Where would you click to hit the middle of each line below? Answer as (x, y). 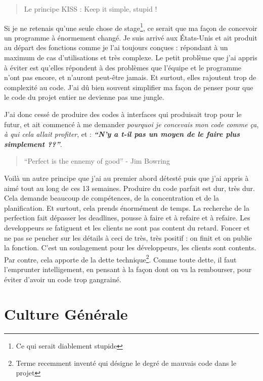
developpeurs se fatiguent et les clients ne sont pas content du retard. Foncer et (127, 227)
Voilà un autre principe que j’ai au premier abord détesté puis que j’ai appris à (126, 178)
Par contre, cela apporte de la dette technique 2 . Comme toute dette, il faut (120, 258)
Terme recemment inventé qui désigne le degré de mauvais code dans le (126, 363)
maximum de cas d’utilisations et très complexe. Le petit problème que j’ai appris (131, 58)
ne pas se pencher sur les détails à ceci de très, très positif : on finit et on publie (128, 237)
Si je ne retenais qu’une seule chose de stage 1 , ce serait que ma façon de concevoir (131, 27)
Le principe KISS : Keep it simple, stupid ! (91, 9)
